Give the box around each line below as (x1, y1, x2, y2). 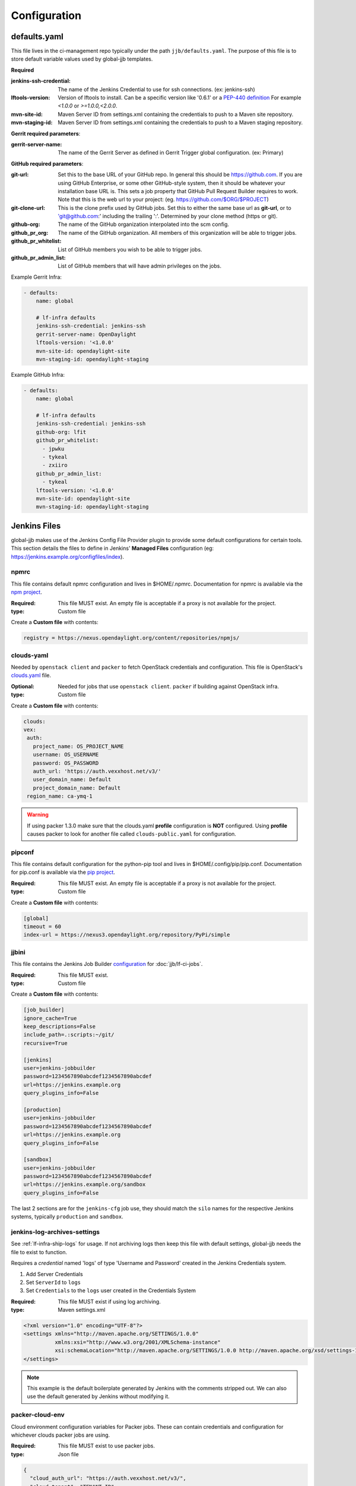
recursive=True (23, 1040, 68, 1046)
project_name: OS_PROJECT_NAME (33, 743, 124, 750)
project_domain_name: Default (33, 785, 121, 791)
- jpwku (42, 445, 65, 452)
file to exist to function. (11, 1248, 68, 1255)
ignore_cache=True (23, 1015, 77, 1022)
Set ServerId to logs (26, 1279, 81, 1286)
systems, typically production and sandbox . (11, 1213, 124, 1220)
